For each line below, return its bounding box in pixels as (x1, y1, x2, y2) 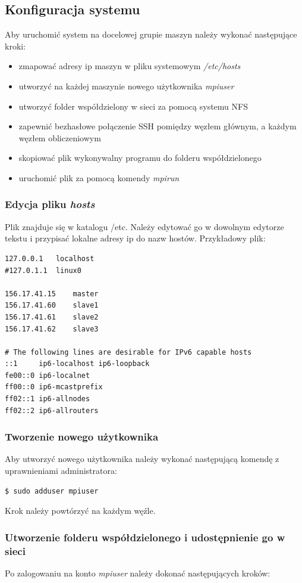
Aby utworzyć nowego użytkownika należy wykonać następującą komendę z (5, 452, 279, 465)
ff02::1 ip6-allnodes (5, 395, 90, 404)
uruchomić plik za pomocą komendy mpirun (18, 171, 180, 184)
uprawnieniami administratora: (5, 464, 117, 477)
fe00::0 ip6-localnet (5, 371, 90, 380)
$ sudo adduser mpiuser (5, 486, 99, 495)
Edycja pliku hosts (5, 197, 95, 212)
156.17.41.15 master (5, 289, 99, 298)
